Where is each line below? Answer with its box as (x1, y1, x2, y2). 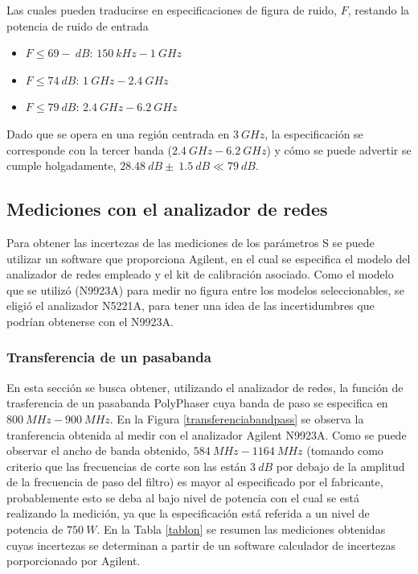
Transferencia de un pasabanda (6, 347, 211, 367)
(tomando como (306, 442, 383, 459)
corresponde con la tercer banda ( (6, 141, 172, 158)
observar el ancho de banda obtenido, (6, 442, 191, 459)
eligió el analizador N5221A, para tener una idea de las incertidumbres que (6, 297, 375, 314)
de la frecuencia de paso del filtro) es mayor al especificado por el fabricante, (6, 473, 383, 490)
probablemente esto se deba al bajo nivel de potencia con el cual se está (6, 489, 359, 506)
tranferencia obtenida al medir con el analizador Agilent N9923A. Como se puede (6, 426, 407, 443)
